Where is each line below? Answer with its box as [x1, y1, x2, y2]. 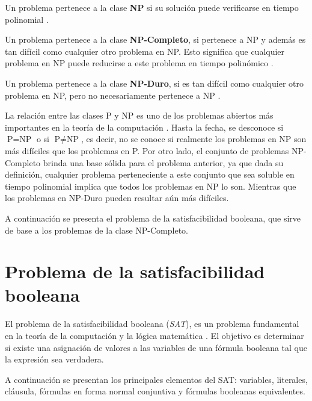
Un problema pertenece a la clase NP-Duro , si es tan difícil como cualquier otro [5, 76, 304, 89]
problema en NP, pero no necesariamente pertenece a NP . [5, 89, 221, 101]
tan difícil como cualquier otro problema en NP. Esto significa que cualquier [5, 45, 285, 57]
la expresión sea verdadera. [5, 353, 104, 365]
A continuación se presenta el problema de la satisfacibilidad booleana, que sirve [5, 211, 301, 224]
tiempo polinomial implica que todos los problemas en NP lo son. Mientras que [5, 179, 296, 192]
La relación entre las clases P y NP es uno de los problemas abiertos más [5, 109, 274, 122]
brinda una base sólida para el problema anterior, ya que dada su [43, 156, 284, 169]
